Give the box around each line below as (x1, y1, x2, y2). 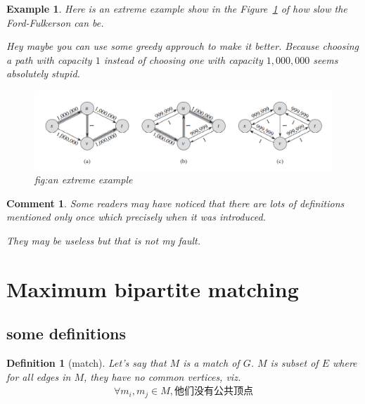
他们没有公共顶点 (174, 386, 254, 397)
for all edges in (6, 369, 71, 384)
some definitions (6, 322, 126, 344)
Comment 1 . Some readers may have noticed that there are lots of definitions (6, 195, 345, 210)
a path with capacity (6, 52, 92, 67)
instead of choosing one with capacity (103, 52, 263, 67)
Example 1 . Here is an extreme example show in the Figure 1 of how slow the (6, 1, 347, 15)
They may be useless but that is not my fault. (6, 233, 200, 247)
